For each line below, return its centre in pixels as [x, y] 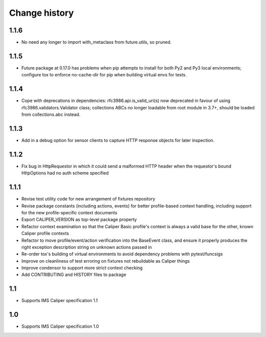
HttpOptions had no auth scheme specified [65, 173]
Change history [41, 13]
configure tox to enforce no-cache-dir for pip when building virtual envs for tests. [104, 75]
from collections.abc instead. [51, 115]
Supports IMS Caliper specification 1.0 [60, 326]
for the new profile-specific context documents [69, 212]
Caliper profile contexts [45, 234]
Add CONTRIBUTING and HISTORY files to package [74, 275]
